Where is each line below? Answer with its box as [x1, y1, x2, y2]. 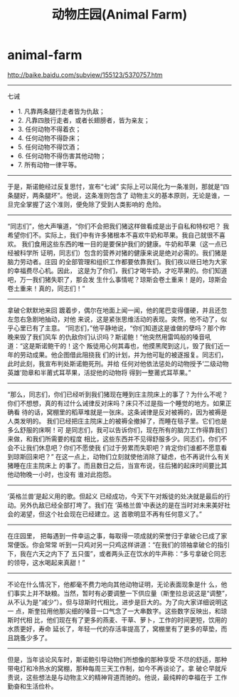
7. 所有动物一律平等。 [17, 160, 80, 169]
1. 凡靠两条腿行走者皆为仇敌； [17, 107, 105, 115]
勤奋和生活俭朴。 [7, 681, 58, 691]
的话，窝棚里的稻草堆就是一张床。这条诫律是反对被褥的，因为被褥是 [27, 407, 228, 416]
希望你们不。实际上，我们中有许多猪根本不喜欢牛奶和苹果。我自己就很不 [7, 231, 219, 239]
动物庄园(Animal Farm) [51, 6, 188, 23]
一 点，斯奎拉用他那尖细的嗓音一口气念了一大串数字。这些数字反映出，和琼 [7, 607, 228, 615]
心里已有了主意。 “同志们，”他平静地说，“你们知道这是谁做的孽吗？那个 [13, 323, 221, 332]
